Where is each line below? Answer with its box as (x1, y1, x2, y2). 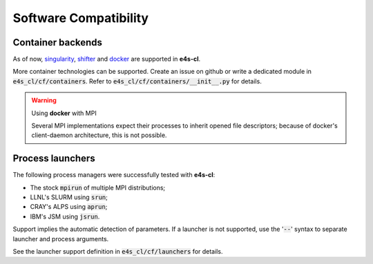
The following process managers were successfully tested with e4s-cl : (12, 171, 216, 179)
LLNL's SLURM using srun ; (30, 193, 108, 201)
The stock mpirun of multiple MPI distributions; (30, 183, 166, 192)
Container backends (12, 37, 103, 48)
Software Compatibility (12, 10, 149, 26)
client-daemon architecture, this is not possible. (31, 131, 167, 139)
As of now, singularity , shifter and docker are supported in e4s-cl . (12, 55, 201, 63)
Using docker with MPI (31, 109, 97, 117)
